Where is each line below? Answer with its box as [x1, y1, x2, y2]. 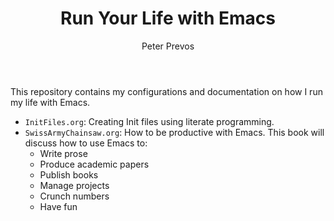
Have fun [39, 200, 78, 212]
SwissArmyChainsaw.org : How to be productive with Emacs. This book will [24, 126, 325, 138]
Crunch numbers [39, 190, 110, 202]
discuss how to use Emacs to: [24, 137, 148, 149]
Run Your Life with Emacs [60, 7, 276, 30]
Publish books [39, 168, 99, 181]
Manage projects [39, 179, 110, 191]
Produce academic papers [39, 158, 150, 170]
